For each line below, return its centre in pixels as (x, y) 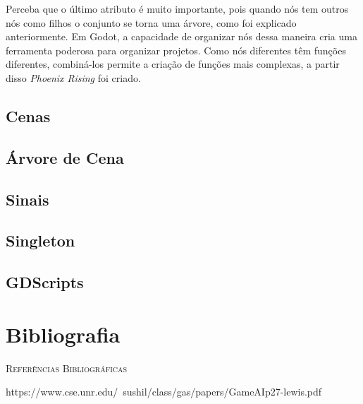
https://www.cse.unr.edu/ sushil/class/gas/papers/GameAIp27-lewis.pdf (164, 392)
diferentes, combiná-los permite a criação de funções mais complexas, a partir (173, 64)
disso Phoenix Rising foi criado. (73, 77)
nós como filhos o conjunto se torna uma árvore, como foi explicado (151, 22)
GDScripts (45, 282)
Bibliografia (63, 334)
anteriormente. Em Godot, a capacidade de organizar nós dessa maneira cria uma (181, 36)
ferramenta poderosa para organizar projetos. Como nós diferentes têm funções (176, 50)
